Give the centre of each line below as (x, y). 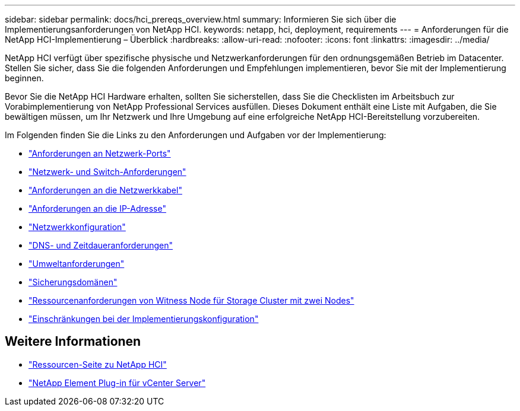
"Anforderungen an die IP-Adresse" (97, 208)
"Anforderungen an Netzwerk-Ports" (100, 153)
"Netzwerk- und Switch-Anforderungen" (107, 172)
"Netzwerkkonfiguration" (77, 227)
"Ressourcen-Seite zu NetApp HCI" (98, 364)
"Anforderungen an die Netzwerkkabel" (105, 190)
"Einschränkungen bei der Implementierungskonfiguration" (144, 319)
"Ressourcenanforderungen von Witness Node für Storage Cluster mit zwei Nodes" (191, 300)
